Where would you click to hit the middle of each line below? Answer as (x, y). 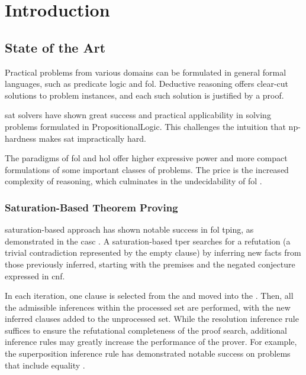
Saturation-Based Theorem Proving (91, 207)
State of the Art (55, 47)
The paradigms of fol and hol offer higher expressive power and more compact (146, 158)
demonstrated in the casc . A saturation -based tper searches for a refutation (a (148, 241)
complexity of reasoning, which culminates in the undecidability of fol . (133, 181)
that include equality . (45, 365)
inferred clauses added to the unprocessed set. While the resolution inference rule (152, 319)
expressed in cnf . (35, 275)
